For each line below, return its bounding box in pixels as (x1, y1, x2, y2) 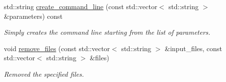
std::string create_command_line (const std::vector (4, 1, 157, 11)
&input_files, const (165, 43, 223, 53)
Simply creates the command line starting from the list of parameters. (4, 27, 210, 37)
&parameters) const (4, 11, 63, 21)
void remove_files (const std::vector (4, 43, 110, 53)
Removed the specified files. (4, 68, 84, 79)
